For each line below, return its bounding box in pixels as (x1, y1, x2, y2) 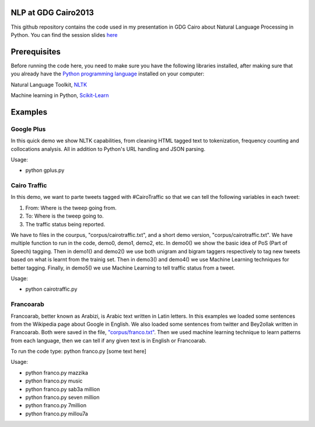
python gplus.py (25, 167, 65, 174)
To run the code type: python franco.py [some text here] (10, 348, 146, 355)
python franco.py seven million (25, 394, 100, 401)
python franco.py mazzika (25, 369, 89, 376)
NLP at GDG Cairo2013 (10, 8, 94, 18)
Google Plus (10, 125, 46, 133)
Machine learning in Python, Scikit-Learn (10, 91, 109, 99)
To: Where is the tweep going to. (25, 212, 104, 219)
